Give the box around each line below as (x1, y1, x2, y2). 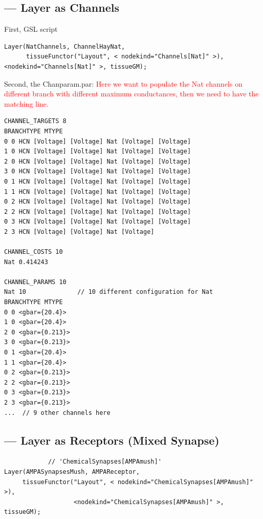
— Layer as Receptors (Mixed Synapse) (4, 432, 220, 448)
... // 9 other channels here (4, 409, 111, 416)
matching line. (4, 98, 49, 109)
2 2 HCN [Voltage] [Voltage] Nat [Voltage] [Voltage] (4, 208, 191, 215)
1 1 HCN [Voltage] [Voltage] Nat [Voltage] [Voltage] (4, 188, 191, 195)
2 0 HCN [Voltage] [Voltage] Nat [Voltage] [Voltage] (4, 157, 191, 165)
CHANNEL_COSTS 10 (4, 248, 63, 256)
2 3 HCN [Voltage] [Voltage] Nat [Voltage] (4, 228, 155, 235)
